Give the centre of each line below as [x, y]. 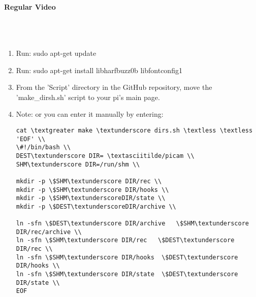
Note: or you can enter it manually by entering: [90, 114]
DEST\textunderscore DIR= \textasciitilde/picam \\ [105, 156]
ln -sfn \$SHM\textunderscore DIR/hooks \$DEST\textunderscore [127, 257]
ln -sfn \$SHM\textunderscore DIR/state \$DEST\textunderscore [127, 274]
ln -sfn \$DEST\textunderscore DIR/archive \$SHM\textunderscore [132, 224]
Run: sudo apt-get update [56, 53]
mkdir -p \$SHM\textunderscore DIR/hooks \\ [92, 190]
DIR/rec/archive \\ [49, 232]
